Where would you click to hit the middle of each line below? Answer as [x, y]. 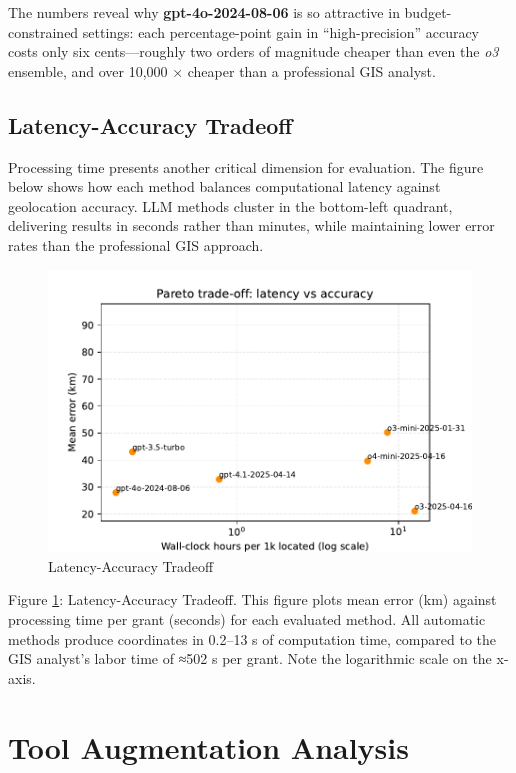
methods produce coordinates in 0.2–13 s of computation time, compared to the [252, 638]
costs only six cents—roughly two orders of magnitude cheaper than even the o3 [253, 51]
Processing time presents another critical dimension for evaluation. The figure [246, 166]
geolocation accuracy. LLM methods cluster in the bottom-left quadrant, [230, 205]
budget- [428, 12]
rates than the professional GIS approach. [136, 244]
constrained [43, 31]
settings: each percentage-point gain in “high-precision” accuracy [281, 31]
